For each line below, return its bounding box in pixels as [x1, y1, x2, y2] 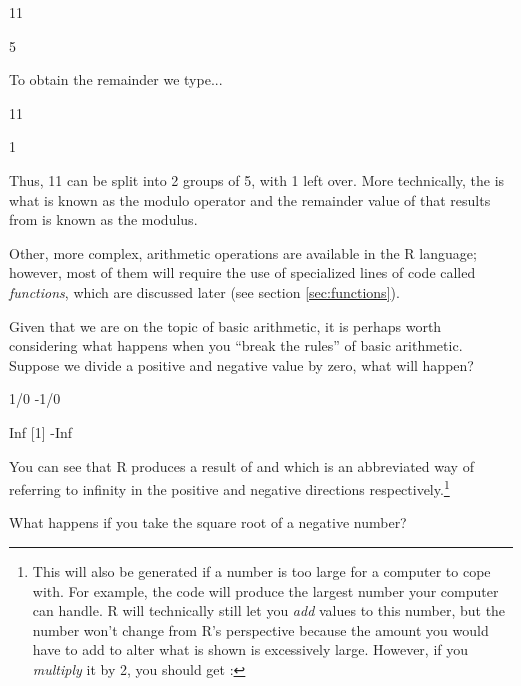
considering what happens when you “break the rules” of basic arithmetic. [9, 335, 463, 356]
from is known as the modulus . [9, 209, 198, 230]
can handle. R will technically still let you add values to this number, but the [32, 600, 506, 621]
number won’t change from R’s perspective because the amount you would [32, 619, 489, 640]
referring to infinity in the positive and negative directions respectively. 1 [9, 476, 450, 499]
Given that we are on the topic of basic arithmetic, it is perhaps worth [9, 315, 442, 336]
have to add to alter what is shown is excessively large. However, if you [32, 639, 469, 660]
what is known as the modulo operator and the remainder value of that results [9, 189, 491, 210]
